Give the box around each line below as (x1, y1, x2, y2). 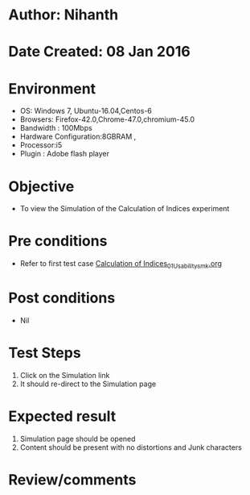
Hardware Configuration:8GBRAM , (19, 131, 137, 142)
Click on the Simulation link (19, 370, 110, 380)
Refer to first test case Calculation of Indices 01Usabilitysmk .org (19, 259, 223, 270)
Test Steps (8, 344, 82, 362)
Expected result (8, 407, 117, 426)
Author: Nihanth (8, 6, 119, 24)
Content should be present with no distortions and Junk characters (19, 442, 243, 452)
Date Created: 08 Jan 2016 (8, 43, 191, 61)
